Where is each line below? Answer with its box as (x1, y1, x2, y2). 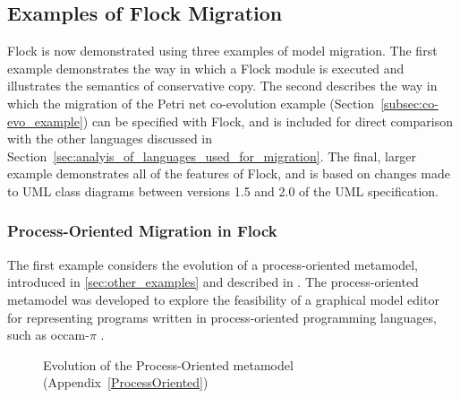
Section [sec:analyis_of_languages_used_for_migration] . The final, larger (7, 146, 417, 165)
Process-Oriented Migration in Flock (7, 220, 277, 242)
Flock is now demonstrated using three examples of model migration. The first (7, 41, 438, 60)
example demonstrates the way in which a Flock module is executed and (7, 58, 405, 77)
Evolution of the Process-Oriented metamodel (43, 355, 294, 374)
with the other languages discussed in (7, 129, 213, 148)
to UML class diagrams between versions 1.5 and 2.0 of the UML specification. (7, 181, 439, 200)
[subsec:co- (380, 93, 439, 112)
